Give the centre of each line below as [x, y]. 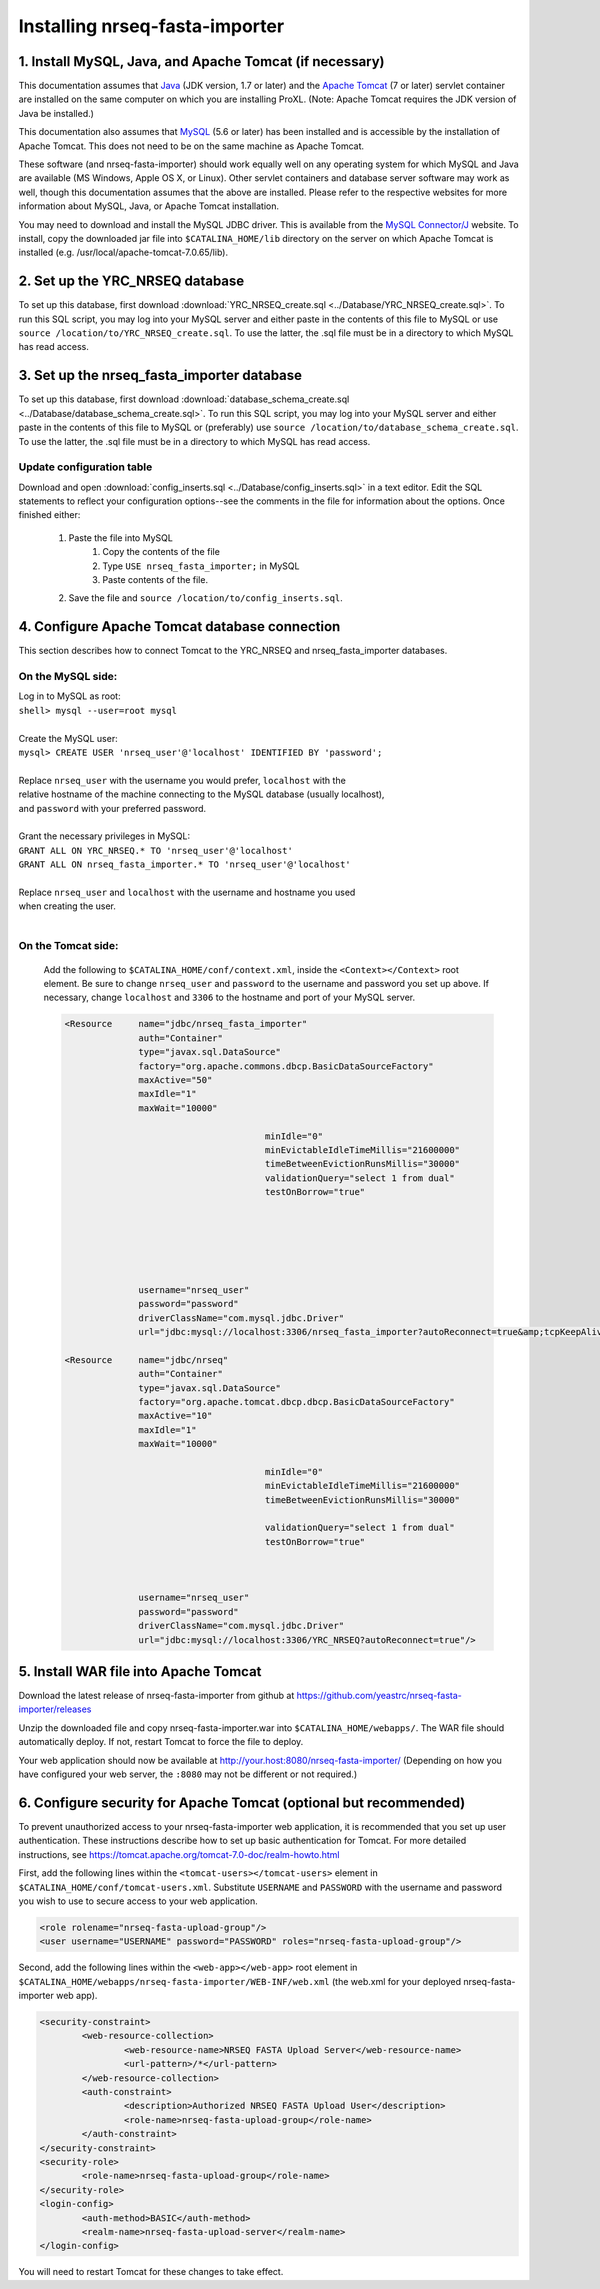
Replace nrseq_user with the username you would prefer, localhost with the [182, 780]
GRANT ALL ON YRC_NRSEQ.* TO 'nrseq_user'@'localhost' [156, 850]
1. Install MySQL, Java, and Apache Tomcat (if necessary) [201, 61]
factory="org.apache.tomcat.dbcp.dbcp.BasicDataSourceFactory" [296, 1401]
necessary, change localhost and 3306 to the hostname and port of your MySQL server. [229, 997]
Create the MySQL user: [68, 738]
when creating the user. [67, 906]
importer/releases [55, 1709]
